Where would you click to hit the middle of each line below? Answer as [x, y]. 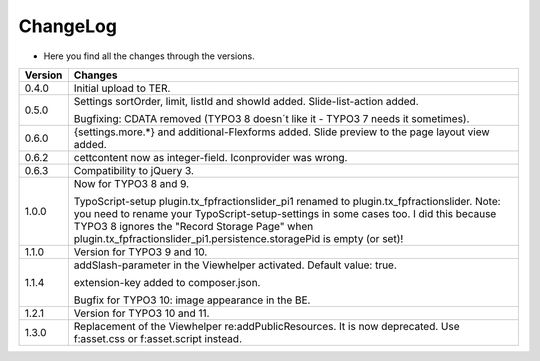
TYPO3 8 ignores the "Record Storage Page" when [193, 226]
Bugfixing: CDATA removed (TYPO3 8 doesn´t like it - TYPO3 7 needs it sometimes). [271, 118]
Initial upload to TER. [122, 88]
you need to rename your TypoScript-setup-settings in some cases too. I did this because [285, 213]
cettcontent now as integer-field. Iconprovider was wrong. [210, 157]
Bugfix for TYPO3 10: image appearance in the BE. [192, 300]
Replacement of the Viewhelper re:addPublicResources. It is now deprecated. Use [266, 326]
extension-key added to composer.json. [167, 282]
